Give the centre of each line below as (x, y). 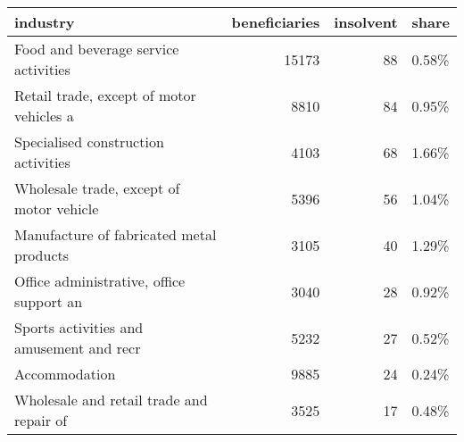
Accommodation (65, 374)
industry (45, 22)
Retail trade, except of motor (105, 95)
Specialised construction (89, 142)
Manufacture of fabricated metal (116, 234)
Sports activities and (79, 327)
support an (49, 301)
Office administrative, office (100, 281)
